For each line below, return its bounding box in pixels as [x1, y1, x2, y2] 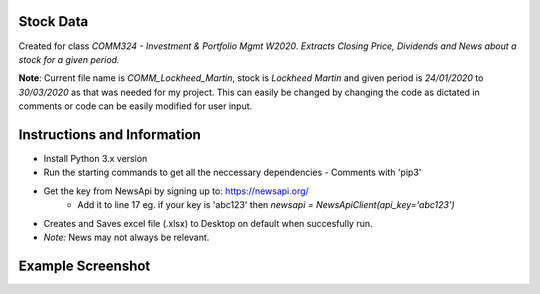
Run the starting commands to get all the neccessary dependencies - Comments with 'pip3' [43, 166, 422, 179]
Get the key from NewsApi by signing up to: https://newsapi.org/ [43, 185, 309, 197]
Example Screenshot [18, 257, 151, 274]
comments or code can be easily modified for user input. [18, 100, 253, 112]
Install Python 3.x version [43, 152, 148, 164]
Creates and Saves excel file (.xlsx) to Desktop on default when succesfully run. [43, 217, 374, 229]
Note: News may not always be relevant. [43, 231, 210, 243]
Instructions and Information [18, 126, 202, 143]
